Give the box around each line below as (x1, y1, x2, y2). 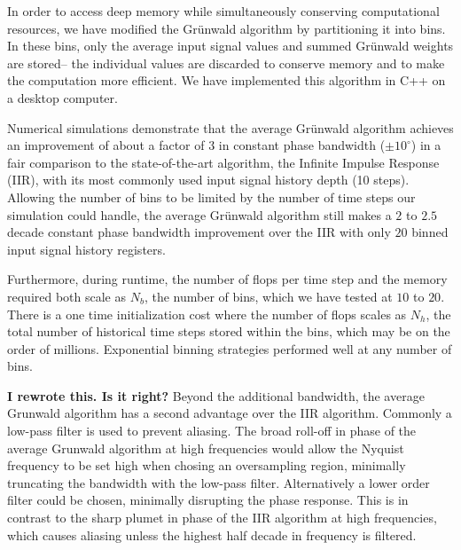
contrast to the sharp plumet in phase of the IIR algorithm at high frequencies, (7, 508, 437, 527)
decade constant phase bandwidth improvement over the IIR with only (7, 223, 391, 241)
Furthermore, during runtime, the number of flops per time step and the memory (7, 270, 448, 288)
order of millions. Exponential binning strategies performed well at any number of (7, 339, 452, 357)
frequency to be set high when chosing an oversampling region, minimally (7, 456, 406, 475)
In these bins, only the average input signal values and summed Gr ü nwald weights (7, 36, 454, 55)
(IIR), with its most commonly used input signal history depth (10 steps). (7, 170, 410, 189)
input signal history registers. (7, 240, 166, 258)
